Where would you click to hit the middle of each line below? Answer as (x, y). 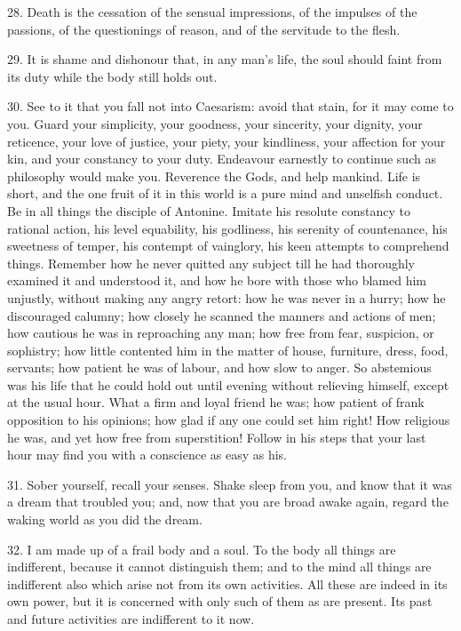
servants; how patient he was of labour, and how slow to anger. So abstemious (219, 367)
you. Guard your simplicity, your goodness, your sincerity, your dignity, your (215, 123)
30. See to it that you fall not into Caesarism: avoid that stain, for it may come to (230, 106)
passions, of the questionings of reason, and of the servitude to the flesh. (204, 29)
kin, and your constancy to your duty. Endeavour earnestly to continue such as (222, 159)
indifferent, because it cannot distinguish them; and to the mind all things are (219, 567)
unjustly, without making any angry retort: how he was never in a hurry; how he (227, 297)
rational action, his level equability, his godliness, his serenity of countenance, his (227, 228)
